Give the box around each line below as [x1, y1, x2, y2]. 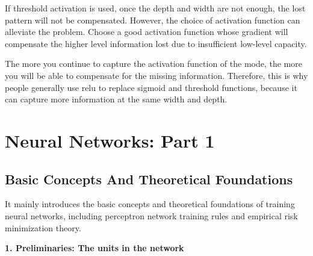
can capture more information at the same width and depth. [5, 93, 228, 105]
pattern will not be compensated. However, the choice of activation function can [5, 13, 300, 26]
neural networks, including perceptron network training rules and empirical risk [5, 209, 298, 222]
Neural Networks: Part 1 [5, 128, 215, 152]
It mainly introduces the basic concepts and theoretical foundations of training [5, 198, 295, 210]
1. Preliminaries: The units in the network [5, 242, 184, 254]
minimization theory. [5, 221, 81, 234]
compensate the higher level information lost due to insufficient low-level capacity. [5, 37, 307, 49]
